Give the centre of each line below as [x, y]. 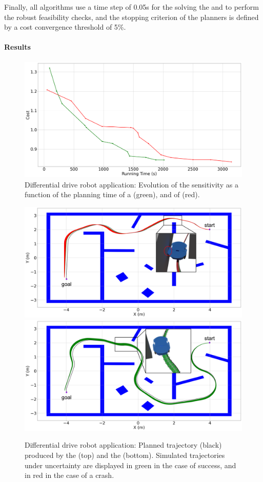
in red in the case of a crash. [69, 475]
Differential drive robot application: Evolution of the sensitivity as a [131, 184]
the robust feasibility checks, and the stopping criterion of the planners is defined [131, 17]
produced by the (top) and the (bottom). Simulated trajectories [125, 455]
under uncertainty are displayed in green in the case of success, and [130, 465]
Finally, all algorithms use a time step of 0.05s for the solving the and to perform [131, 7]
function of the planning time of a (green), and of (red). [112, 194]
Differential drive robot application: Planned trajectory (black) [123, 445]
